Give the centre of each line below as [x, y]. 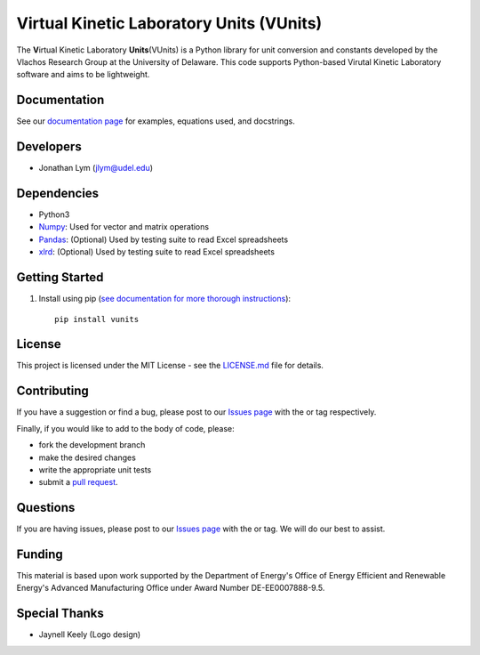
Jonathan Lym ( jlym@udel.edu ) [96, 168]
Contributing [52, 391]
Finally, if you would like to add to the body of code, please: [125, 428]
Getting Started [60, 277]
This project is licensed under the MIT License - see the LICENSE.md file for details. [170, 366]
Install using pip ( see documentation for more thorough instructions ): [165, 299]
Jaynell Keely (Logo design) [90, 635]
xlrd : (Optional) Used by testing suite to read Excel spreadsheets [157, 252]
